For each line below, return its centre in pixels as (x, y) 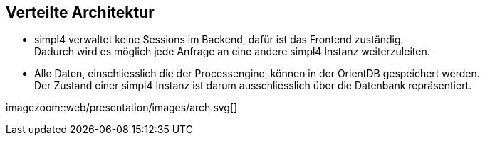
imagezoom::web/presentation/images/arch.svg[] (122, 108)
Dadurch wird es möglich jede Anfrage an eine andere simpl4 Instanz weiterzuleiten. (232, 52)
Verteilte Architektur (80, 12)
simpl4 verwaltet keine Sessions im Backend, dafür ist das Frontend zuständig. (219, 40)
